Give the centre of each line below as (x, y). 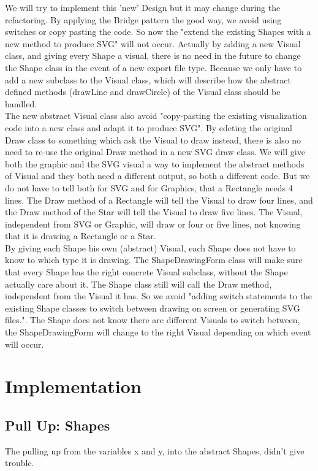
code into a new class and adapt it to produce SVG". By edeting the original (149, 127)
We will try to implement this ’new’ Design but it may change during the (143, 7)
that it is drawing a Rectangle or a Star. (81, 236)
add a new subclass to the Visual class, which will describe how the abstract (148, 79)
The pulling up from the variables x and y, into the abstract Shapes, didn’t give (155, 450)
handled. (21, 103)
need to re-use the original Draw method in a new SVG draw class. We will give (155, 152)
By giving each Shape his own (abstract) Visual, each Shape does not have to (150, 247)
